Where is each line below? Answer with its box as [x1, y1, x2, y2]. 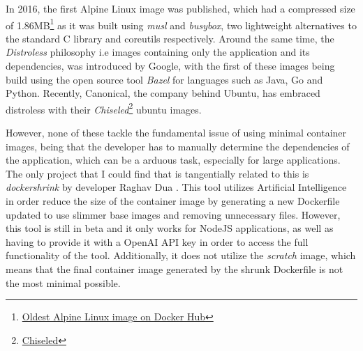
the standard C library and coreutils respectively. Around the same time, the [6, 31, 334, 45]
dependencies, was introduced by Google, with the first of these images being [6, 58, 335, 73]
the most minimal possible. [6, 275, 121, 290]
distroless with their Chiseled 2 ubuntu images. [6, 100, 202, 116]
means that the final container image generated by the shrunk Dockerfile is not [6, 262, 343, 276]
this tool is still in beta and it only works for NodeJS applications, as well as [6, 221, 334, 235]
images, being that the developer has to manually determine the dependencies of [6, 139, 350, 153]
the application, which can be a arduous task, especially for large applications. [6, 153, 341, 167]
